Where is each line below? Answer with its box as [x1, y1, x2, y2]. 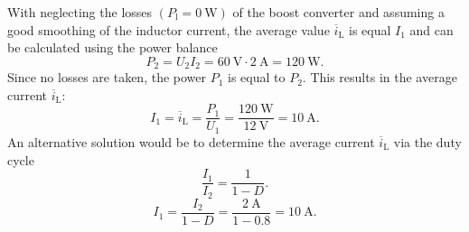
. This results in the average [302, 68, 457, 87]
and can [409, 20, 454, 39]
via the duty [393, 132, 462, 151]
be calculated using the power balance [7, 38, 218, 57]
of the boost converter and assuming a [232, 3, 445, 21]
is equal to [228, 68, 286, 87]
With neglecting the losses [7, 3, 153, 21]
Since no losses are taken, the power [7, 68, 206, 87]
